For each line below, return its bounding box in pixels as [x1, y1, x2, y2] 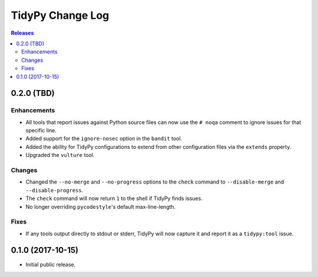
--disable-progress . [25, 186, 84, 193]
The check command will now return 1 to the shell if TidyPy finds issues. [25, 195, 203, 202]
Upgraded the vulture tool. [25, 152, 95, 159]
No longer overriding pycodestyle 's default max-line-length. [25, 203, 176, 210]
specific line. [25, 127, 57, 134]
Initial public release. [25, 261, 76, 268]
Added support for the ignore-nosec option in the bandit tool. [25, 135, 183, 142]
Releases [11, 29, 34, 36]
